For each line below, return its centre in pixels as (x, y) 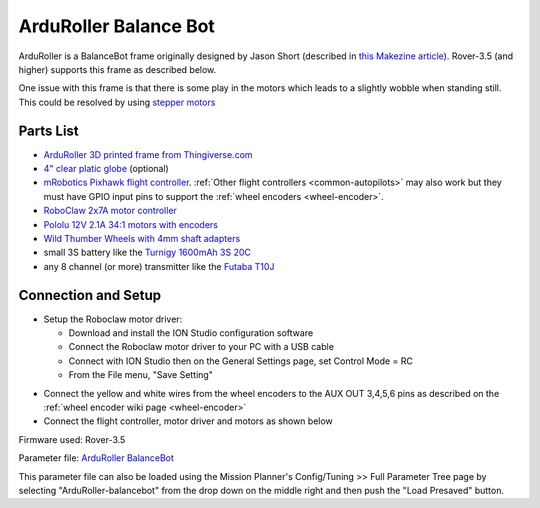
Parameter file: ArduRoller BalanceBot (96, 458)
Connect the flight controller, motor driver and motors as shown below (188, 421)
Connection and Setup (90, 295)
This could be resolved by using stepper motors (117, 102)
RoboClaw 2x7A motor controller (110, 211)
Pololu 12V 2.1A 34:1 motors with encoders (131, 224)
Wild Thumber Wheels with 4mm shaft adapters (142, 238)
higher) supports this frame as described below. (117, 69)
